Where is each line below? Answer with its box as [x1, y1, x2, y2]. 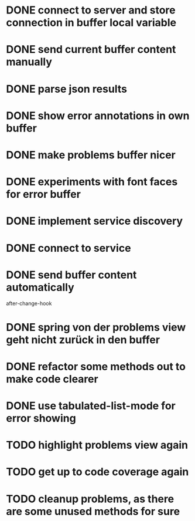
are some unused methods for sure [6, 505, 180, 518]
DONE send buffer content [6, 268, 137, 282]
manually [6, 55, 53, 69]
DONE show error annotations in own [6, 109, 190, 122]
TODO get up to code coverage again [6, 465, 189, 479]
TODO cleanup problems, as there [6, 492, 175, 505]
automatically [6, 280, 74, 294]
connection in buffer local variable [6, 16, 177, 29]
